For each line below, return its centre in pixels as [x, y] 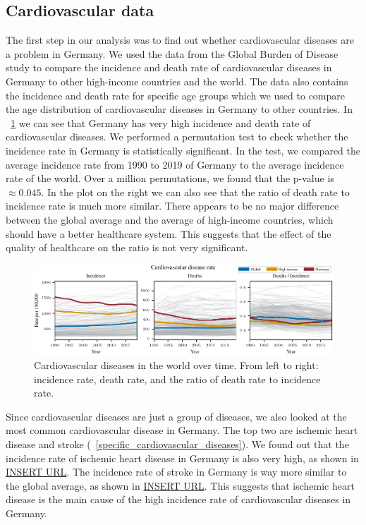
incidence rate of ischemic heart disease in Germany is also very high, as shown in [182, 458]
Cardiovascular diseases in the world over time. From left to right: [176, 364]
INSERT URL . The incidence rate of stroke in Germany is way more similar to [176, 472]
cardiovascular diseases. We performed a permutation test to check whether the [177, 137]
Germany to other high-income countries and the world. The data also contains [177, 81]
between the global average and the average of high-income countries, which [170, 219]
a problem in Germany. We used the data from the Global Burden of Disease [172, 53]
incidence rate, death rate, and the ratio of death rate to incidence [177, 379]
